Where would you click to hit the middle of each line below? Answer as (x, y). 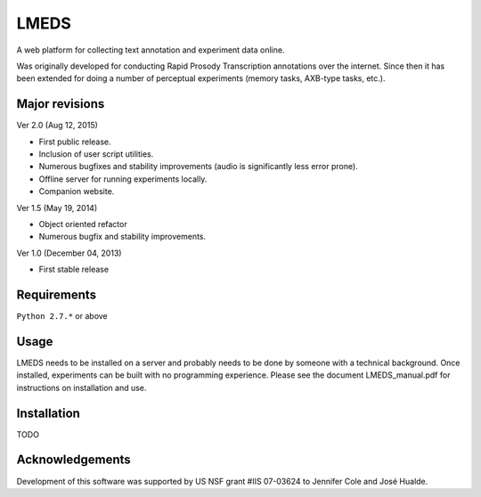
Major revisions (61, 104)
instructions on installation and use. (82, 387)
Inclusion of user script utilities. (96, 154)
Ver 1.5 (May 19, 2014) (57, 208)
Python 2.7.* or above (62, 316)
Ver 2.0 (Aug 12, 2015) (57, 126)
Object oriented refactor (83, 224)
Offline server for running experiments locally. (123, 179)
